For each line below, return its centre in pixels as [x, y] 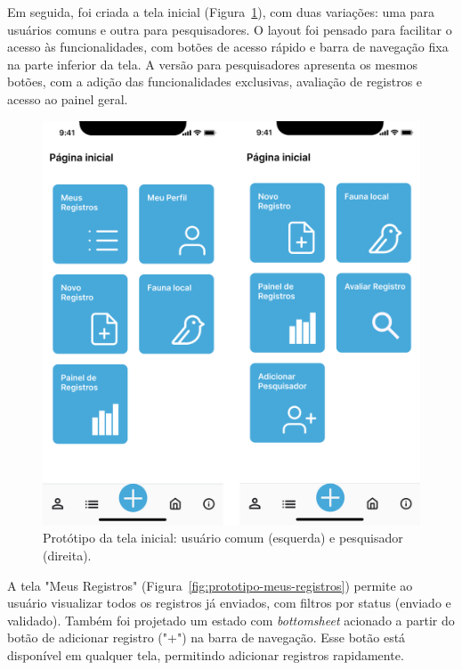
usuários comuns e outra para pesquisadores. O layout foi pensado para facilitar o [230, 29]
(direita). [67, 555]
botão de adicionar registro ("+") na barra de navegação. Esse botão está [207, 637]
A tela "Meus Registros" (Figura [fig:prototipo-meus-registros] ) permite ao [210, 585]
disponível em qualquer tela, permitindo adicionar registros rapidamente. [206, 654]
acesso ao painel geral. [68, 98]
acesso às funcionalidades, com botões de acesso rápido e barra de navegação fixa [228, 47]
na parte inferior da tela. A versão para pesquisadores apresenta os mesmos [212, 64]
